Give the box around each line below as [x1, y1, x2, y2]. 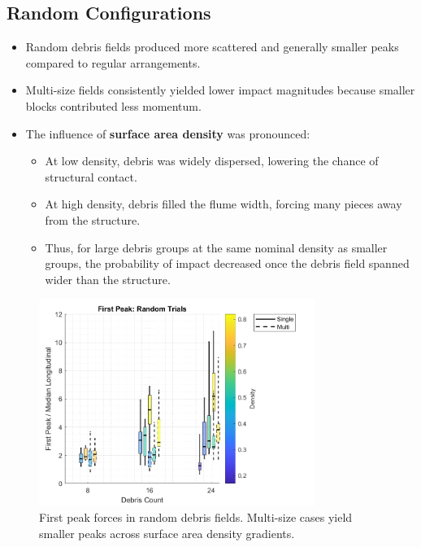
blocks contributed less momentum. [25, 97, 202, 114]
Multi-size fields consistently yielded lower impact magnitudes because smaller [25, 81, 415, 98]
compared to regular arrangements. [25, 54, 201, 71]
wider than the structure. [45, 270, 171, 287]
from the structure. [45, 211, 141, 228]
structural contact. [45, 168, 137, 185]
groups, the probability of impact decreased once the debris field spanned [45, 255, 410, 272]
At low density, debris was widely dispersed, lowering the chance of [45, 152, 379, 169]
